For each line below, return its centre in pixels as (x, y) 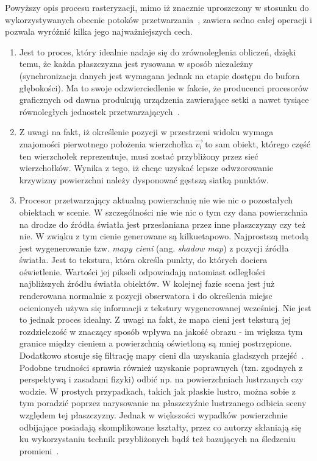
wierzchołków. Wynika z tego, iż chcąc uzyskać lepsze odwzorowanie (146, 168)
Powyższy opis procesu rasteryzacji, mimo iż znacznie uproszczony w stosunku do (157, 7)
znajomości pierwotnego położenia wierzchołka (106, 143)
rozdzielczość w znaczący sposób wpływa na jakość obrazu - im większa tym (161, 331)
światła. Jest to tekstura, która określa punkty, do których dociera (143, 260)
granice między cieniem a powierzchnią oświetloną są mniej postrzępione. (155, 343)
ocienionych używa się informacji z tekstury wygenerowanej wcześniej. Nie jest (165, 307)
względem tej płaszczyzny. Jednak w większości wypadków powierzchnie (153, 415)
